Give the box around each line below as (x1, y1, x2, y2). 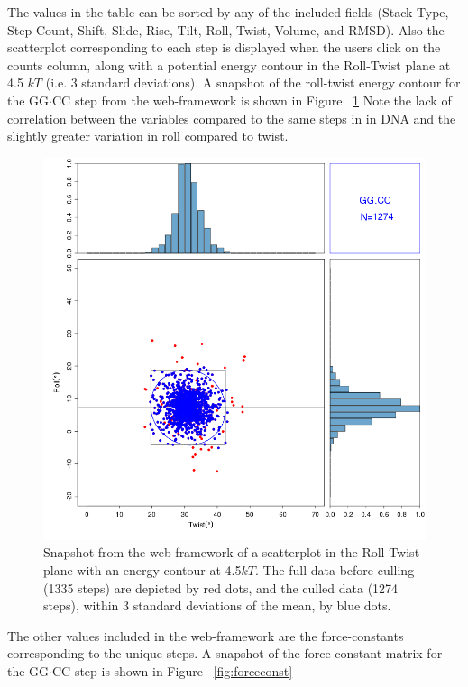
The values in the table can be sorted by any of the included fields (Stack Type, (7, 3, 449, 21)
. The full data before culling (254, 560, 415, 579)
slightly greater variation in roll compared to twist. (7, 126, 289, 145)
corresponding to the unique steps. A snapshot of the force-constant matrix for (7, 644, 443, 663)
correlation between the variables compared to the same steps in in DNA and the (7, 108, 456, 127)
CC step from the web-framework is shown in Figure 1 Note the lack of (52, 90, 452, 109)
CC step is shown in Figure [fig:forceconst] (52, 661, 293, 680)
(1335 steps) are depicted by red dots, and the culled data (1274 (43, 578, 399, 597)
